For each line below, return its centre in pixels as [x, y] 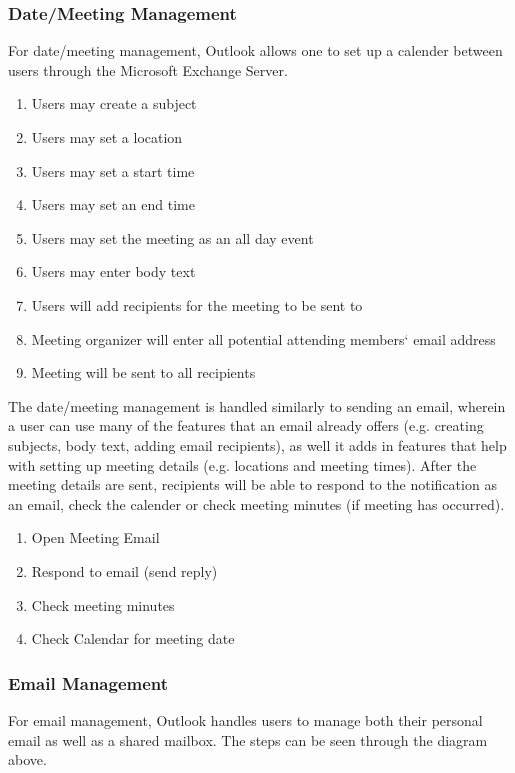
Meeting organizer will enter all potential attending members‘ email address [263, 338]
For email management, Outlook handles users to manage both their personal [245, 719]
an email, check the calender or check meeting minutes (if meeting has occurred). [256, 503]
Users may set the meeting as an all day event [172, 237]
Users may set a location [107, 137]
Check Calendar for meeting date [133, 638]
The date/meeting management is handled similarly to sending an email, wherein [257, 405]
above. [27, 759]
